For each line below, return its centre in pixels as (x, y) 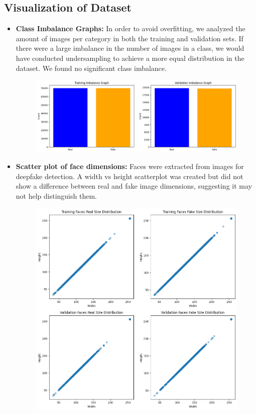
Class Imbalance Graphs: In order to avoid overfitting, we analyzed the (131, 28)
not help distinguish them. (56, 195)
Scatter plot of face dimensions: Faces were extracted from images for (130, 166)
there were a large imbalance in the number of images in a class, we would (130, 48)
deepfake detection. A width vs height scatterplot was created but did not (130, 176)
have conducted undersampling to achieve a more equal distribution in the (130, 58)
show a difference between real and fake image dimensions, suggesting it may (134, 186)
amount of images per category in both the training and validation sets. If (130, 38)
